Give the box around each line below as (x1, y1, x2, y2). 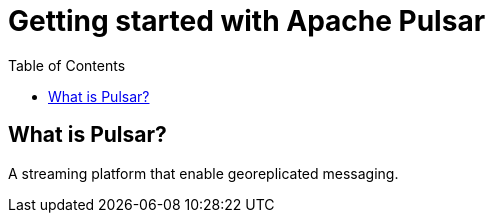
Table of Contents (8, 56, 126, 74)
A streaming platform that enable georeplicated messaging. (8, 164, 399, 182)
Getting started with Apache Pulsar (8, 4, 486, 38)
